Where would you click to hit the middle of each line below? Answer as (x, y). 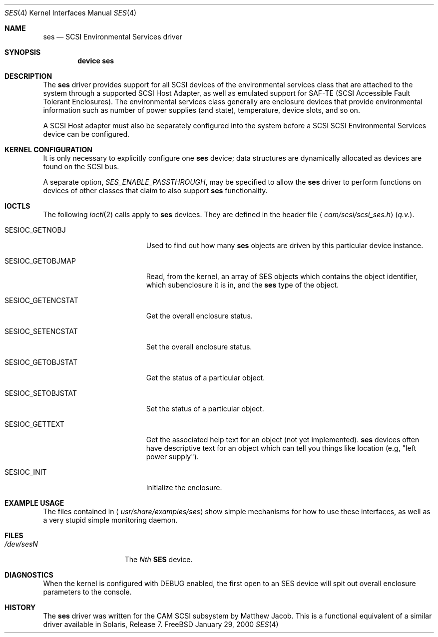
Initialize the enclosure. (184, 487)
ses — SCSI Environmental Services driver (113, 37)
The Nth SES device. (159, 559)
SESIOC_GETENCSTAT (41, 300)
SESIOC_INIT (26, 472)
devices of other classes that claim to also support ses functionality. (155, 190)
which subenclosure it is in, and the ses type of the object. (242, 285)
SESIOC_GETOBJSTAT (41, 362)
